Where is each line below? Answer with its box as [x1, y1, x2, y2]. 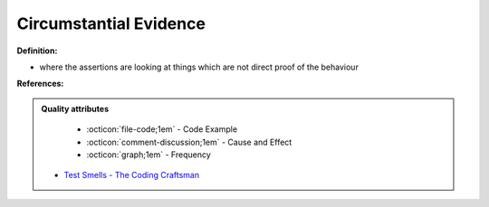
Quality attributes [41, 103, 109, 114]
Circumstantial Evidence [16, 14, 206, 33]
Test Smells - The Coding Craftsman [63, 170, 199, 181]
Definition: [16, 45, 58, 56]
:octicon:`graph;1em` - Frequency [86, 149, 212, 160]
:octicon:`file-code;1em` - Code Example [86, 124, 238, 135]
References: [16, 78, 64, 89]
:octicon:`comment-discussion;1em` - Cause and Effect [86, 136, 292, 147]
